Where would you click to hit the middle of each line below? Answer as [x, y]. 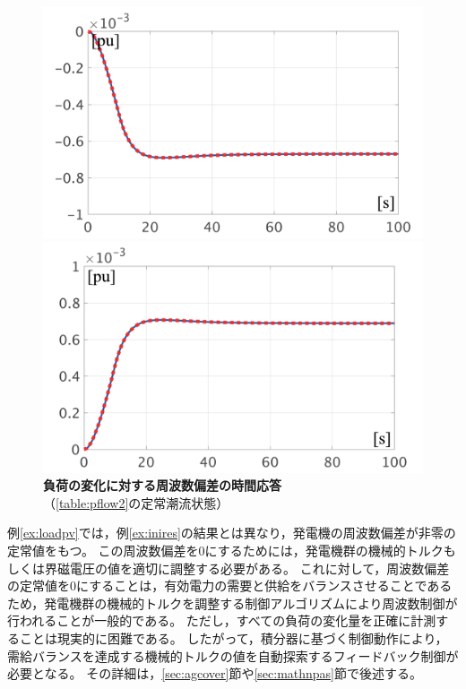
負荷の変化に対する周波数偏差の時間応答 [162, 485]
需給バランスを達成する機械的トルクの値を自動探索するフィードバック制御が [233, 655]
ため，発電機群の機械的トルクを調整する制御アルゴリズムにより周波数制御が [233, 603]
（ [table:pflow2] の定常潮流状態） [136, 502]
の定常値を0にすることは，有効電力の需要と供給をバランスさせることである [230, 586]
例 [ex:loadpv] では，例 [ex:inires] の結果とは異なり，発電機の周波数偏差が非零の [232, 533]
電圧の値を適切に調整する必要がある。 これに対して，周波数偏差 [259, 568]
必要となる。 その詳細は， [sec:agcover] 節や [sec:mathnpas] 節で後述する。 [215, 673]
